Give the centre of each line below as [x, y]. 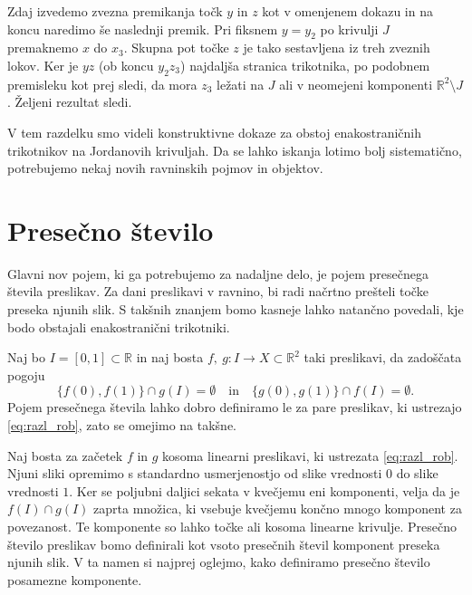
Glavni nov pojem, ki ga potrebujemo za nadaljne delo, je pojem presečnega [218, 273]
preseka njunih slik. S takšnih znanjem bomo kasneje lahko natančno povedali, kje [236, 309]
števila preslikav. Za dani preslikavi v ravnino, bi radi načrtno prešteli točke [218, 291]
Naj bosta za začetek [65, 455]
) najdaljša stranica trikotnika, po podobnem [305, 65]
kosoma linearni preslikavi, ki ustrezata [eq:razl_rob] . [310, 455]
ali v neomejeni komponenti [356, 84]
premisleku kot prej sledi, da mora [102, 84]
